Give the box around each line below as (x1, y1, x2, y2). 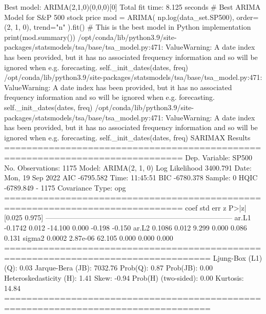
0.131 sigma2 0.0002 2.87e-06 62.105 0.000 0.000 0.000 (4, 232, 173, 243)
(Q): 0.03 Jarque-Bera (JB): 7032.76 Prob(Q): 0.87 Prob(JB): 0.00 (4, 262, 213, 273)
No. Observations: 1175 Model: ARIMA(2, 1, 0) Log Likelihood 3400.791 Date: (4, 162, 252, 173)
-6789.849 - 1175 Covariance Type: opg (4, 182, 126, 193)
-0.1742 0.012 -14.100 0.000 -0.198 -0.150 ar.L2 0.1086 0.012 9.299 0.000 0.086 (4, 222, 247, 233)
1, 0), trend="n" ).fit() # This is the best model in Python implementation (14, 22, 251, 32)
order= (236, 11, 259, 22)
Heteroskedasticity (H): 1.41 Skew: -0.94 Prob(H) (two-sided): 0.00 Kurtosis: (4, 273, 244, 283)
